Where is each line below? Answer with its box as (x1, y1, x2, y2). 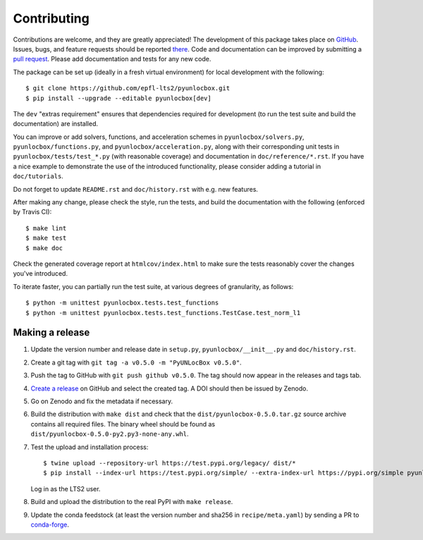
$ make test (25, 234, 67, 243)
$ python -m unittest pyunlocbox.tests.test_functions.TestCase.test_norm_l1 (25, 309, 301, 317)
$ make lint (25, 224, 67, 232)
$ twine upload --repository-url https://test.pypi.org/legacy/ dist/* (43, 459, 296, 467)
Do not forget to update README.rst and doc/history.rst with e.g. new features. (13, 185, 259, 193)
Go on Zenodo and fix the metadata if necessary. (30, 397, 173, 405)
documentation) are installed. (13, 120, 99, 128)
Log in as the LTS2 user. (30, 484, 101, 493)
